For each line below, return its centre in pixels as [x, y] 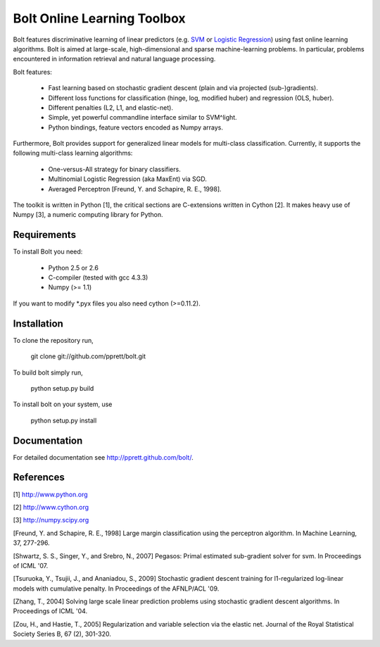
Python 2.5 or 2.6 [73, 268]
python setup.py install [64, 420]
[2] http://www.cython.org [51, 507]
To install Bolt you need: [48, 252]
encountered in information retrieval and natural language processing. [114, 59]
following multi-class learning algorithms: [73, 153]
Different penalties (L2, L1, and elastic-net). [111, 107]
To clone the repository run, [53, 340]
